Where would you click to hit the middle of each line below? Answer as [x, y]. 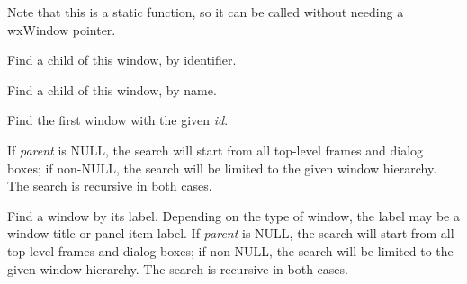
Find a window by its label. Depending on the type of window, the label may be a [233, 215]
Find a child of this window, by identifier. [122, 60]
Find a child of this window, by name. [112, 89]
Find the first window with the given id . [118, 120]
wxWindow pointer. [62, 29]
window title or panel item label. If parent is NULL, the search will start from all [231, 233]
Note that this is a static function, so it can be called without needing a [206, 12]
